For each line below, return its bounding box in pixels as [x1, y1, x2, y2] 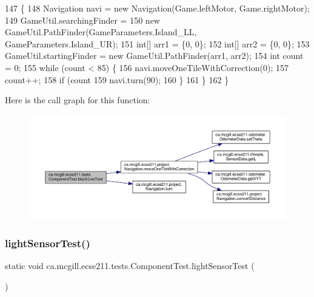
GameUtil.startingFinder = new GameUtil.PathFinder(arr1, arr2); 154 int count [5, 49, 304, 62]
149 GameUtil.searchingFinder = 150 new [5, 13, 160, 26]
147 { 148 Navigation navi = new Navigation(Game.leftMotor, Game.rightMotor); [5, 2, 310, 14]
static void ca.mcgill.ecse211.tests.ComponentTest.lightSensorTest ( [5, 259, 255, 272]
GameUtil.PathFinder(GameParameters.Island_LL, [5, 26, 197, 38]
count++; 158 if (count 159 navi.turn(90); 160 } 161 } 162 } [5, 73, 229, 86]
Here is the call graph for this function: [5, 94, 150, 106]
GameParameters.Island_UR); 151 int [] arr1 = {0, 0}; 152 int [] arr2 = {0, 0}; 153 [5, 37, 310, 50]
